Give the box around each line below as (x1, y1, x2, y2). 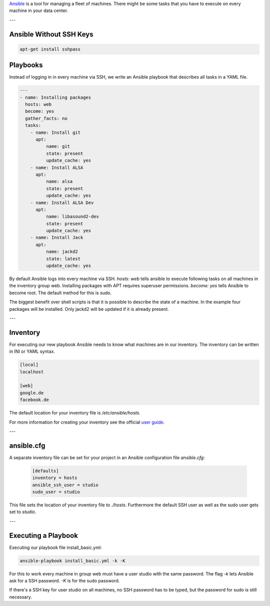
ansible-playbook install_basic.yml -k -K (19, 558, 125, 563)
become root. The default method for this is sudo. (9, 290, 112, 296)
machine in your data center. (9, 8, 68, 14)
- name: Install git (30, 129, 81, 135)
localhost (19, 369, 44, 374)
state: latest (45, 256, 81, 262)
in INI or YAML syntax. (9, 348, 55, 354)
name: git (45, 143, 70, 149)
